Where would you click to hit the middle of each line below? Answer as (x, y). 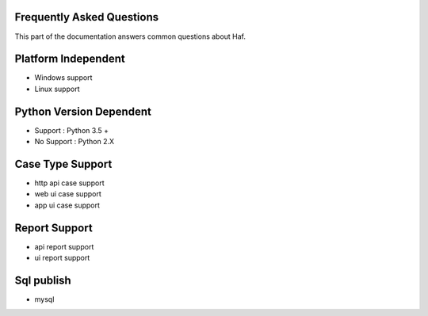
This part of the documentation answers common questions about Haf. (130, 36)
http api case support (69, 183)
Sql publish (43, 280)
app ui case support (67, 205)
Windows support (63, 78)
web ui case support (68, 194)
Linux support (57, 89)
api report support (64, 246)
